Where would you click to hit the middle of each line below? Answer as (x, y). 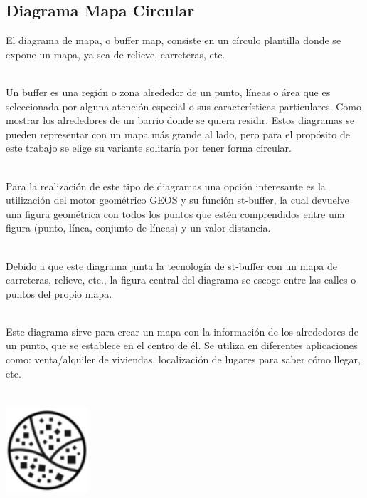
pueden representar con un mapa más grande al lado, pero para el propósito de (178, 134)
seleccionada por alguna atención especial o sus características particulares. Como (184, 106)
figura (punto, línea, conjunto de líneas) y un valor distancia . (138, 228)
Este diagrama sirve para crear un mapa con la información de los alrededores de (182, 331)
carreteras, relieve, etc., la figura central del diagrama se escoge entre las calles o (181, 280)
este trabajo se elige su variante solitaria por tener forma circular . (149, 148)
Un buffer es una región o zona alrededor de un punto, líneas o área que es (168, 92)
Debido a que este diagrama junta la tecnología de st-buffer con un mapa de (171, 265)
